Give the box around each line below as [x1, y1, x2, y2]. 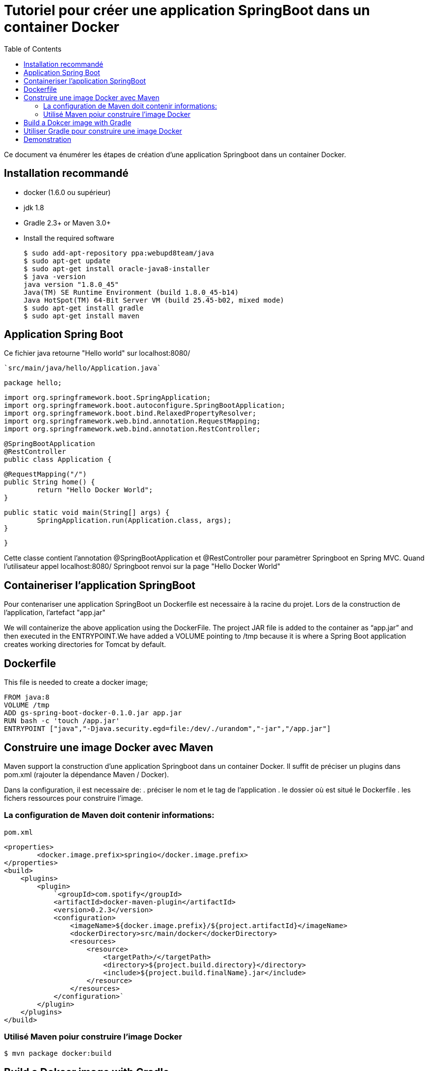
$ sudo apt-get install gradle [24, 304, 144, 312]
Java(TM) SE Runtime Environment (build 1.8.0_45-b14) [24, 288, 239, 296]
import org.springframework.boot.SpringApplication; [4, 394, 211, 402]
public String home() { [4, 478, 95, 486]
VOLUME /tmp [4, 701, 50, 709]
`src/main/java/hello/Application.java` [4, 364, 161, 372]
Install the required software [24, 233, 114, 242]
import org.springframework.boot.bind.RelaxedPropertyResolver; [4, 409, 257, 418]
